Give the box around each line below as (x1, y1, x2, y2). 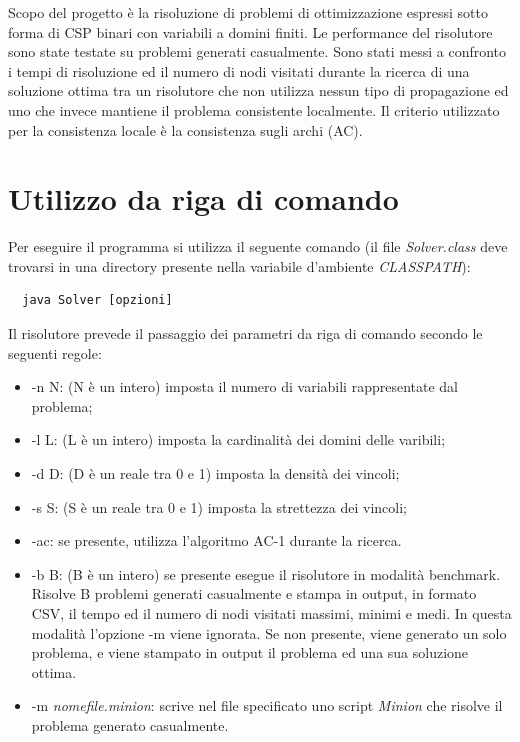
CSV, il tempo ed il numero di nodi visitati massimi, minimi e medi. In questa (31, 603, 512, 623)
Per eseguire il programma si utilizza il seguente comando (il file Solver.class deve (8, 236, 508, 257)
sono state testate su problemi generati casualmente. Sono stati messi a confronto (8, 41, 507, 62)
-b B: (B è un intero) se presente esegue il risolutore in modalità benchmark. (31, 563, 501, 584)
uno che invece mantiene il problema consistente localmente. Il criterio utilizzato (8, 99, 500, 120)
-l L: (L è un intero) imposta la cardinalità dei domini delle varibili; (31, 429, 446, 450)
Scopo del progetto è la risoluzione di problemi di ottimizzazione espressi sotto (8, 2, 489, 22)
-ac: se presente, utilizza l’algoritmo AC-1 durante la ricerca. (31, 530, 402, 551)
